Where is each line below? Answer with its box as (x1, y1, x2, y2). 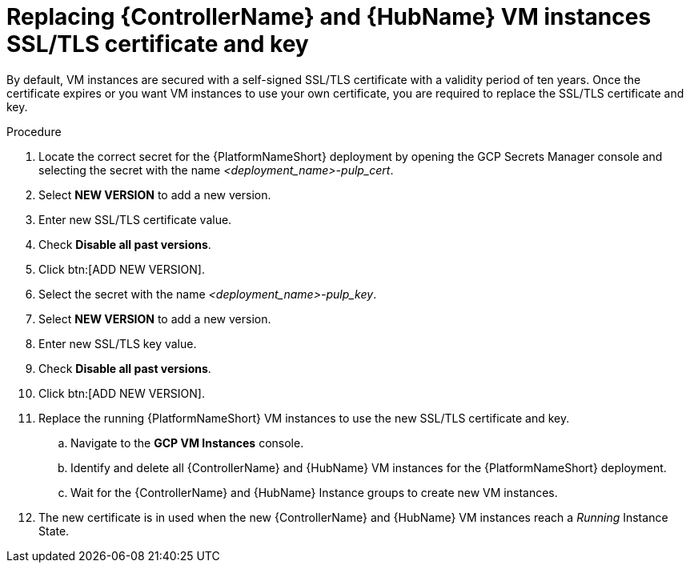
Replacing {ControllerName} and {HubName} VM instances (6, 3, 652, 30)
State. (38, 523, 70, 538)
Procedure (6, 124, 62, 138)
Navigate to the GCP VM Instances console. (70, 435, 304, 450)
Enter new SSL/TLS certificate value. (38, 212, 232, 226)
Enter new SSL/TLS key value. (38, 336, 197, 351)
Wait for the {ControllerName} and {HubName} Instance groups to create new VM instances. (70, 485, 558, 499)
